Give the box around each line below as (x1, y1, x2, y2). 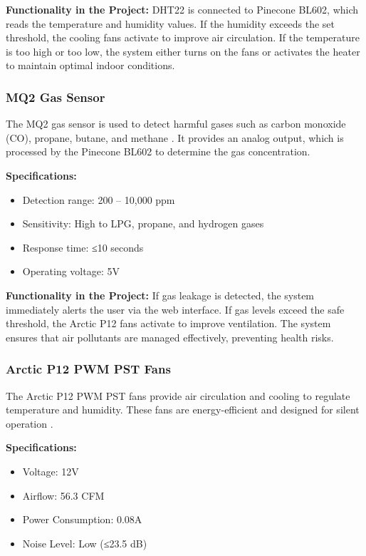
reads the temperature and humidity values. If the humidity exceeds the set (6, 16, 335, 31)
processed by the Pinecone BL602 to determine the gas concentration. (6, 144, 310, 159)
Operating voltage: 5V (22, 264, 120, 279)
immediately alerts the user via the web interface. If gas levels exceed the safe (6, 302, 345, 316)
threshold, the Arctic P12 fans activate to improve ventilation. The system (6, 316, 331, 331)
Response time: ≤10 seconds (22, 240, 144, 254)
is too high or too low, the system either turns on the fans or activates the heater (6, 43, 360, 58)
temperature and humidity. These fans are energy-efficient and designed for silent (6, 402, 360, 417)
